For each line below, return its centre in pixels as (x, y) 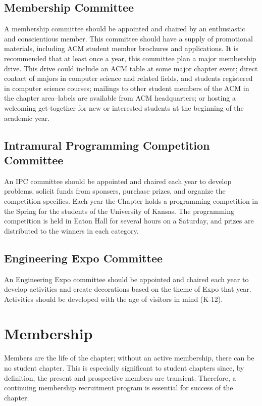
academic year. (27, 118)
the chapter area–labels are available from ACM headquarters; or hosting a (120, 98)
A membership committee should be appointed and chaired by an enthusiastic (125, 29)
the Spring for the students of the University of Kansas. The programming (119, 211)
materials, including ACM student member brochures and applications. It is (121, 48)
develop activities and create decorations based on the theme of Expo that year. (128, 289)
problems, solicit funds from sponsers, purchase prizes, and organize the (115, 191)
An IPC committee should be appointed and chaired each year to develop (118, 181)
